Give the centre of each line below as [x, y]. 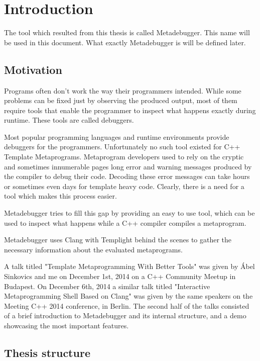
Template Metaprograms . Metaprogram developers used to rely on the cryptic [124, 157]
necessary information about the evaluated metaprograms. [93, 249]
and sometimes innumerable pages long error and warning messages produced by [128, 166]
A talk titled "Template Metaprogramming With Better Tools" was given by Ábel [129, 266]
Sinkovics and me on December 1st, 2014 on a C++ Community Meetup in [120, 276]
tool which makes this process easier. [60, 196]
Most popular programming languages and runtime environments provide [117, 137]
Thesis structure [47, 352]
